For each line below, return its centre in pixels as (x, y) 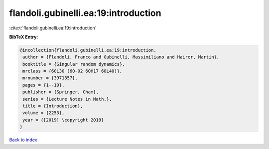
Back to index (23, 140)
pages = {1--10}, (44, 85)
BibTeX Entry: (24, 37)
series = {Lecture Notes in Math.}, (67, 99)
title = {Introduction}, (53, 106)
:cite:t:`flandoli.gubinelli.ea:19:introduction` (53, 28)
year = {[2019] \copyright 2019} (63, 120)
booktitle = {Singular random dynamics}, (74, 64)
